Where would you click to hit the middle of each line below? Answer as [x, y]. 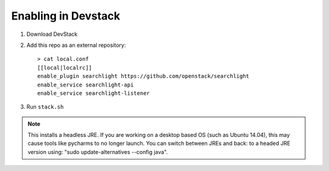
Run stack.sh [45, 107]
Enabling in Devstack [66, 16]
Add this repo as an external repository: [76, 45]
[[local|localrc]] [65, 68]
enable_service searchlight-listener [94, 93]
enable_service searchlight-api [86, 85]
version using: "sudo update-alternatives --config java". [98, 152]
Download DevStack [52, 34]
